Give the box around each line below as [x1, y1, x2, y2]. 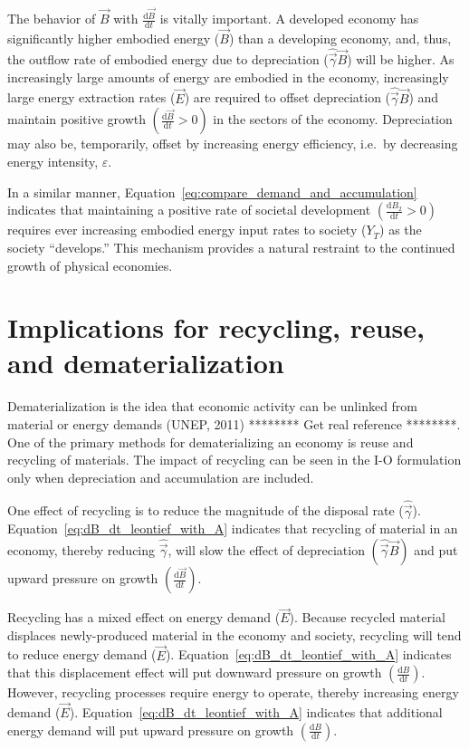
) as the [379, 220, 422, 239]
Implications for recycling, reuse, [7, 309, 426, 346]
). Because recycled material [289, 608, 445, 627]
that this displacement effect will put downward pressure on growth [7, 663, 382, 682]
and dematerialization [7, 344, 284, 381]
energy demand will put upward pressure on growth [7, 720, 294, 739]
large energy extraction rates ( [7, 88, 176, 107]
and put [414, 541, 458, 559]
